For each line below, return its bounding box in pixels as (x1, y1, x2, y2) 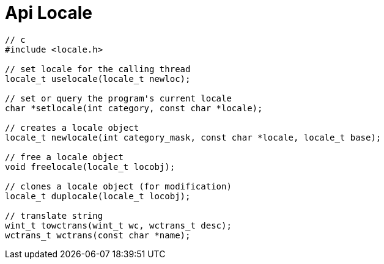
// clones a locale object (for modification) (5, 181, 232, 191)
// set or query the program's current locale (5, 93, 232, 103)
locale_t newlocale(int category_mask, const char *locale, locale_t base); (5, 132, 382, 142)
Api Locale (5, 2, 93, 23)
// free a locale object (5, 152, 124, 162)
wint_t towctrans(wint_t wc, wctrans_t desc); (5, 220, 232, 230)
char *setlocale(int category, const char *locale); (5, 103, 263, 113)
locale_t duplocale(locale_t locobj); (5, 191, 191, 201)
